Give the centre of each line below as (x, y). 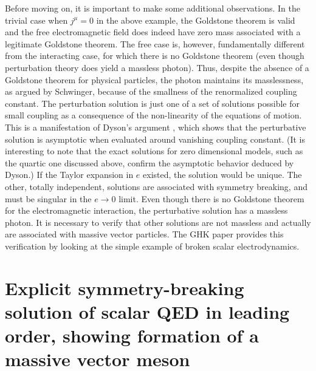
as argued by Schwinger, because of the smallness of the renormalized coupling (151, 91)
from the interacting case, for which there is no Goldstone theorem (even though (155, 56)
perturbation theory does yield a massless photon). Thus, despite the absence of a (157, 67)
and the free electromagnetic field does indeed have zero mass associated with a (153, 32)
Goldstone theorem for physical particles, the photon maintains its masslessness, (154, 79)
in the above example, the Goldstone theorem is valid (196, 20)
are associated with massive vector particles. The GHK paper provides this (144, 234)
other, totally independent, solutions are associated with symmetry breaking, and (156, 186)
